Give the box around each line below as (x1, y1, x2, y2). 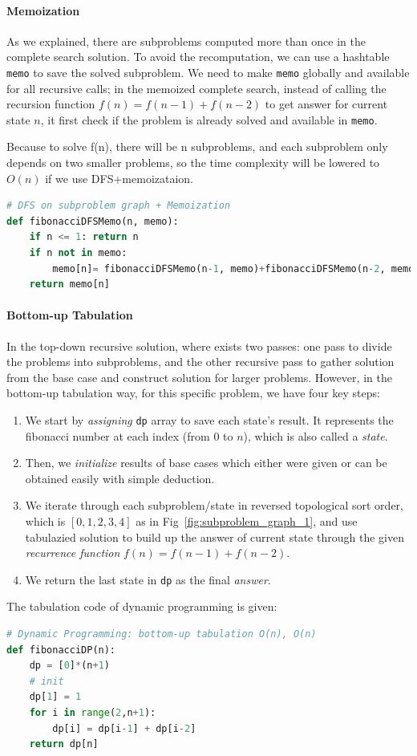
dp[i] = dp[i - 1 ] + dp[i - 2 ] (52, 722, 196, 734)
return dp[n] (29, 738, 99, 750)
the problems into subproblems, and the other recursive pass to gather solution (6, 353, 395, 370)
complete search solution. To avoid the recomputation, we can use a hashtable (6, 48, 390, 65)
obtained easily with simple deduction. (25, 469, 215, 486)
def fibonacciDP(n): (6, 644, 116, 656)
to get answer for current (265, 96, 388, 112)
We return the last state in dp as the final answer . (25, 571, 271, 587)
